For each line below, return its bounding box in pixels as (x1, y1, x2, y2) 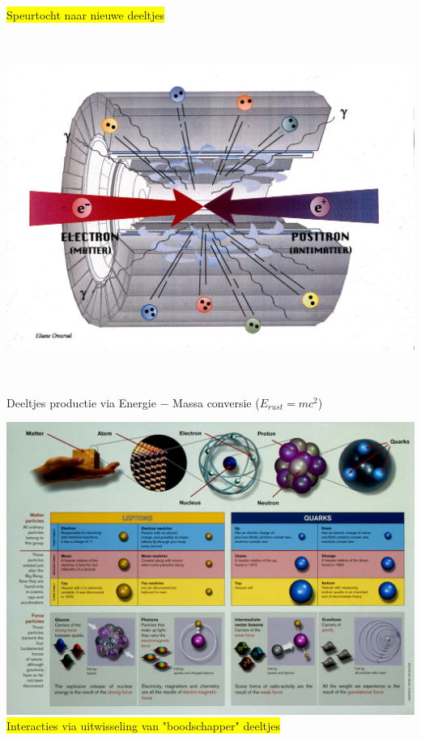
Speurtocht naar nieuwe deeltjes (6, 6, 164, 23)
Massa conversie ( (172, 394, 260, 411)
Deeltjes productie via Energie (6, 394, 156, 411)
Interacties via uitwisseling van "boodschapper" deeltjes (6, 717, 280, 734)
